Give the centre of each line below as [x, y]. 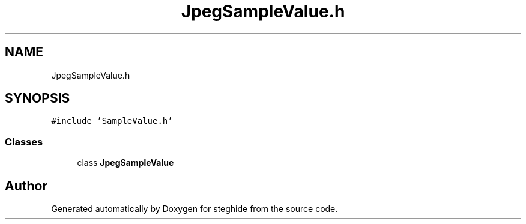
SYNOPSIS [38, 98]
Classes [24, 141]
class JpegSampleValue [125, 163]
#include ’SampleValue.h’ [112, 121]
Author [26, 186]
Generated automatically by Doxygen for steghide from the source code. [195, 209]
